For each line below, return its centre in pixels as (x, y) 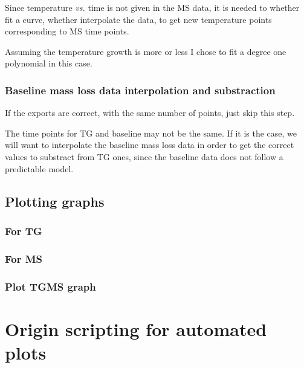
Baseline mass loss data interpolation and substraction (140, 90)
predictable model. (39, 168)
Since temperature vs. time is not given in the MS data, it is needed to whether (152, 7)
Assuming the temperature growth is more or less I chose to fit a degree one (146, 51)
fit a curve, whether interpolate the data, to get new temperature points (138, 19)
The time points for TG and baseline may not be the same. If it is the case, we (151, 133)
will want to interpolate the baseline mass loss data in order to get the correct (150, 145)
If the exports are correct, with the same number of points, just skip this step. (150, 113)
